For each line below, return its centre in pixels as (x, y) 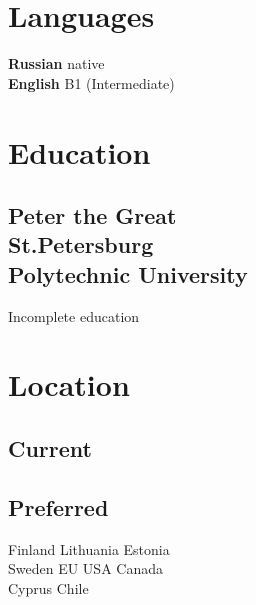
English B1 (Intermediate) (91, 82)
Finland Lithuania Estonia (89, 548)
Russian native (56, 63)
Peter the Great (92, 215)
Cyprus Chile (48, 587)
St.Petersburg (81, 244)
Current (50, 448)
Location (69, 384)
